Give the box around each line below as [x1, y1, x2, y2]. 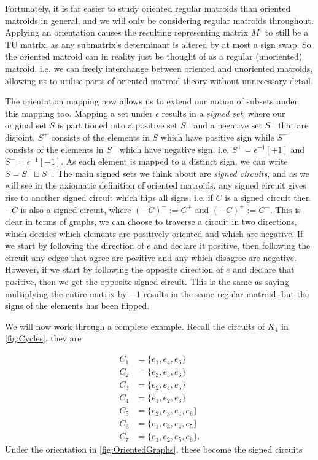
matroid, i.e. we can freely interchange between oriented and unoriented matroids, [5, 61, 313, 74]
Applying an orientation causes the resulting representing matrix [5, 26, 249, 39]
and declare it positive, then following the [153, 239, 311, 252]
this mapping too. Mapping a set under [5, 106, 153, 119]
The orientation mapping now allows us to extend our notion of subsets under [5, 95, 298, 107]
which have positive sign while [160, 130, 274, 143]
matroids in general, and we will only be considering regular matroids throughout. [5, 14, 314, 26]
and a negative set [193, 119, 262, 131]
